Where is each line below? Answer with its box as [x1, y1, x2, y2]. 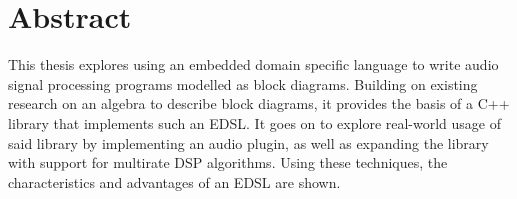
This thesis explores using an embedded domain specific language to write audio [8, 54, 499, 75]
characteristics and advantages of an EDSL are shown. [8, 171, 341, 192]
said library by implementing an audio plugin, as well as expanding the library [8, 132, 489, 153]
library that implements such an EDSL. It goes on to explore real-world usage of [8, 112, 502, 133]
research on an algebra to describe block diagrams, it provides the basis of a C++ [8, 93, 510, 114]
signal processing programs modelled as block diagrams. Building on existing [8, 73, 478, 94]
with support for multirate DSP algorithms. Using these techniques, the [8, 152, 448, 173]
